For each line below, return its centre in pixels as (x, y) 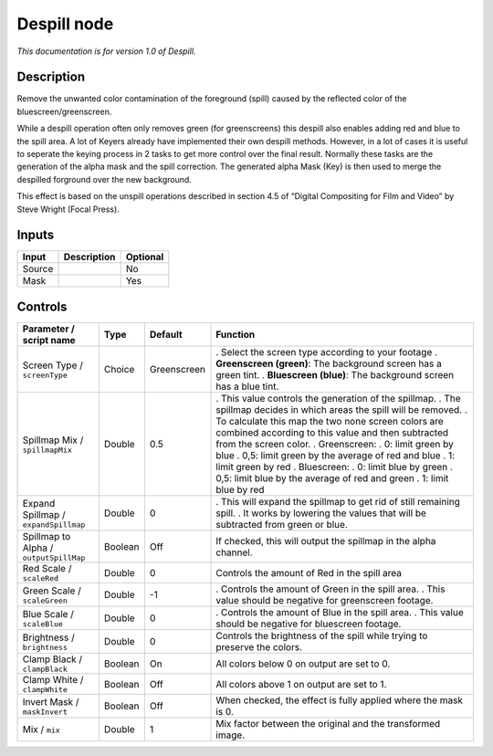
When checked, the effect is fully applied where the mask (339, 700)
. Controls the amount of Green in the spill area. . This (330, 589)
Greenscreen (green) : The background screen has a (329, 363)
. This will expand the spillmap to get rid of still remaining (338, 502)
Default (166, 335)
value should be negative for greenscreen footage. (325, 600)
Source (38, 269)
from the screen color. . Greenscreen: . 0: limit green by (335, 444)
